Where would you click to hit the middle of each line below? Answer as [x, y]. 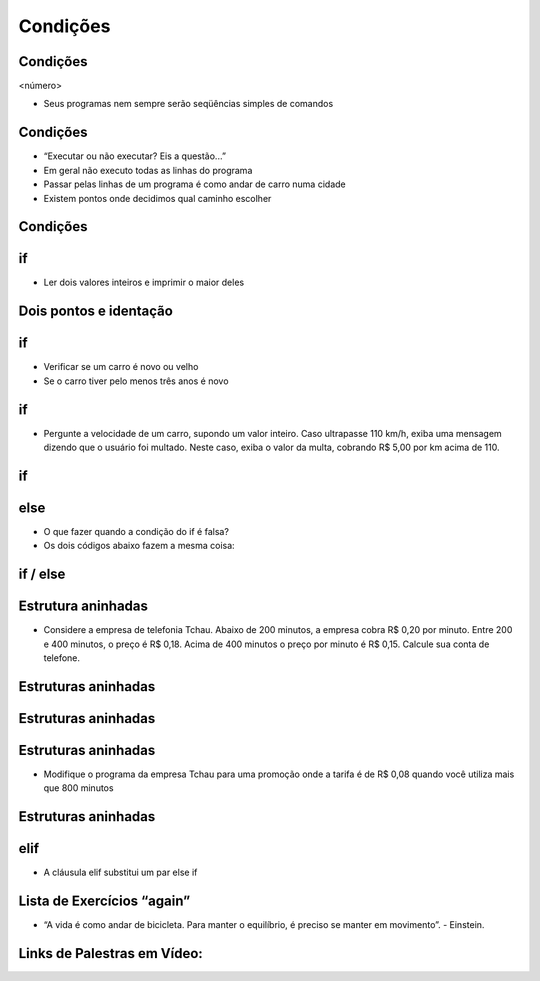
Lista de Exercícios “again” [104, 901]
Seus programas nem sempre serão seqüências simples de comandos [188, 104]
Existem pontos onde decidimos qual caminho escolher [157, 198]
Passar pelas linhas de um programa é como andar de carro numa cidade [194, 184]
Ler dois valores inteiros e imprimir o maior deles [144, 282]
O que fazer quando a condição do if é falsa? [136, 531]
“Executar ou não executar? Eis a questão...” [135, 156]
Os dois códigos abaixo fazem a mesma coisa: [139, 546]
